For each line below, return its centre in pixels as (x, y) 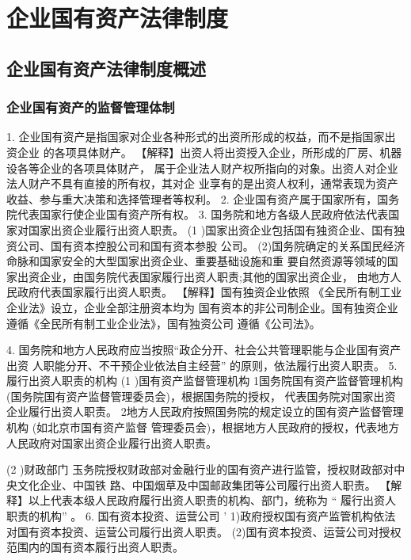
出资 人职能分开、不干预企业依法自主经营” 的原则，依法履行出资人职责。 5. (202, 365)
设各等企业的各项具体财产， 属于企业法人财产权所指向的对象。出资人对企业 (202, 168)
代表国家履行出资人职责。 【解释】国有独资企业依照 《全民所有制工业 (221, 292)
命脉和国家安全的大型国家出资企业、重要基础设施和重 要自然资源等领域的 (197, 261)
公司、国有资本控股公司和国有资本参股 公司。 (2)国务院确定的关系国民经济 (211, 245)
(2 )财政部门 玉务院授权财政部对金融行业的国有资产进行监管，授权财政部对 (200, 469)
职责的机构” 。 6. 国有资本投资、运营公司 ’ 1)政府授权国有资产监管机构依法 (201, 516)
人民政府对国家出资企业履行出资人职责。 (112, 442)
